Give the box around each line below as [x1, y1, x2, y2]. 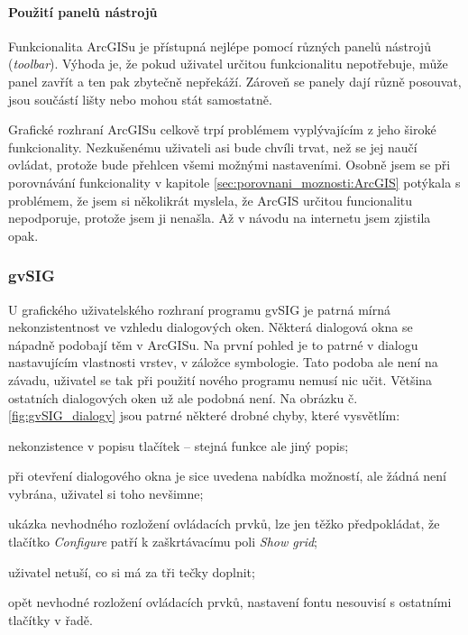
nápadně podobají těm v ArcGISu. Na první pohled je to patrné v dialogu [8, 335, 418, 354]
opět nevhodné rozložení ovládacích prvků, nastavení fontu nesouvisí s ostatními [8, 593, 452, 612]
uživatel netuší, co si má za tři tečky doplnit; [8, 562, 255, 581]
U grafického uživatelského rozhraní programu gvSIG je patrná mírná [8, 299, 390, 318]
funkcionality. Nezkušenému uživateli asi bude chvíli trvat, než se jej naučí [8, 137, 418, 156]
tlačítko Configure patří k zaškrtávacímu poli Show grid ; [8, 532, 317, 551]
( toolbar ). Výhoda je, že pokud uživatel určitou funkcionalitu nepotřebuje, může [8, 54, 448, 73]
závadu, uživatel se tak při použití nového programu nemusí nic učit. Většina [8, 370, 433, 389]
